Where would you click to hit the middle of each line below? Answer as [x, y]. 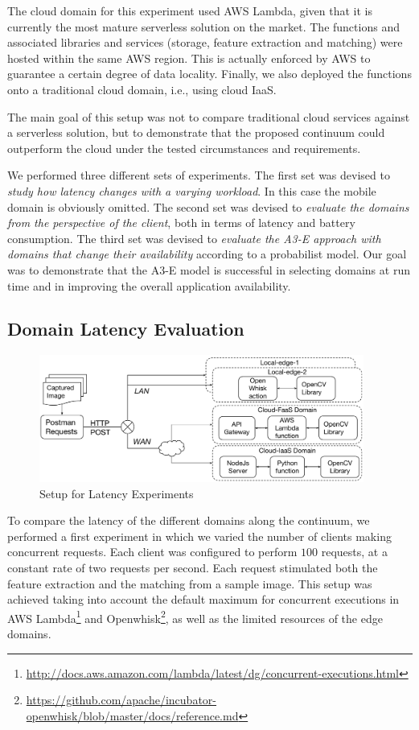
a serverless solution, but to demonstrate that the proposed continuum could [196, 132]
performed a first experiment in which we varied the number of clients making [199, 536]
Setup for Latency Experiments [117, 493]
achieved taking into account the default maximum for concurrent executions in [203, 599]
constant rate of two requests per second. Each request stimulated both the [193, 567]
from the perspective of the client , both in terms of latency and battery [181, 223]
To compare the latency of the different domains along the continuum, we [189, 520]
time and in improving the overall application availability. [149, 285]
